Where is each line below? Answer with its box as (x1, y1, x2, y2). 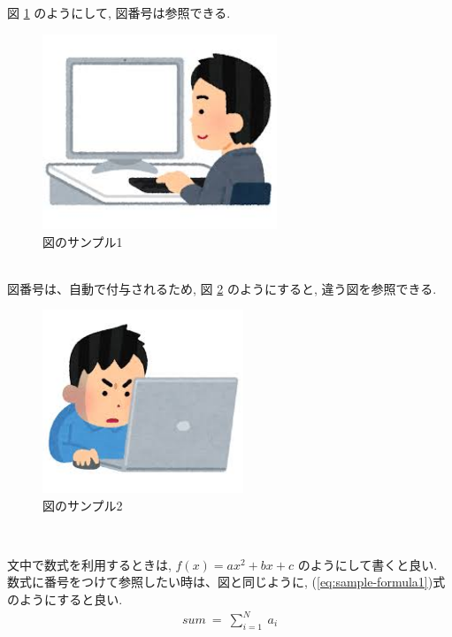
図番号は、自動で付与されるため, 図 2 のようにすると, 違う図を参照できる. (7, 279, 437, 297)
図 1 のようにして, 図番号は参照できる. (7, 4, 231, 21)
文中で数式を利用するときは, (7, 555, 172, 573)
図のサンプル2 (42, 495, 123, 514)
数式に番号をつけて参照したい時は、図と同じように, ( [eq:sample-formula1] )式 (7, 572, 446, 591)
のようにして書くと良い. (297, 555, 438, 573)
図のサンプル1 (42, 232, 123, 250)
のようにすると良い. (7, 589, 123, 608)
